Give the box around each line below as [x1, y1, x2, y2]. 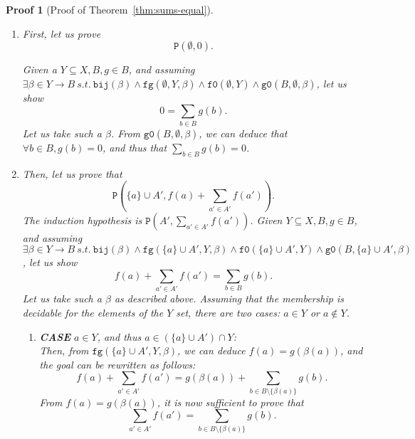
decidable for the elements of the [22, 305, 164, 319]
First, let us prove [22, 26, 101, 41]
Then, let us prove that [22, 166, 122, 181]
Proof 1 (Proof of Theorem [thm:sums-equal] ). [6, 2, 214, 16]
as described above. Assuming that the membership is [114, 291, 344, 306]
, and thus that [102, 139, 167, 154]
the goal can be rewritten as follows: [39, 356, 196, 371]
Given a [22, 62, 57, 77]
